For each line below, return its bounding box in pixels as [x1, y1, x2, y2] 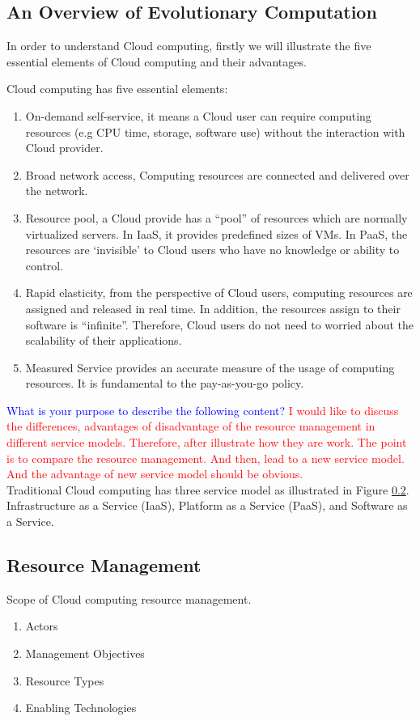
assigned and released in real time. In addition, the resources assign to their [25, 299, 401, 316]
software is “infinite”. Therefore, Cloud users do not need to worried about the [25, 316, 414, 333]
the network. [25, 182, 88, 199]
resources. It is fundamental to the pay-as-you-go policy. [25, 375, 304, 392]
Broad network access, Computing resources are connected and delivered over [25, 166, 409, 183]
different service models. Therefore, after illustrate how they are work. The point [6, 434, 407, 451]
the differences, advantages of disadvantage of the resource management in [6, 418, 375, 435]
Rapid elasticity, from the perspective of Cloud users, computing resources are [25, 284, 413, 301]
